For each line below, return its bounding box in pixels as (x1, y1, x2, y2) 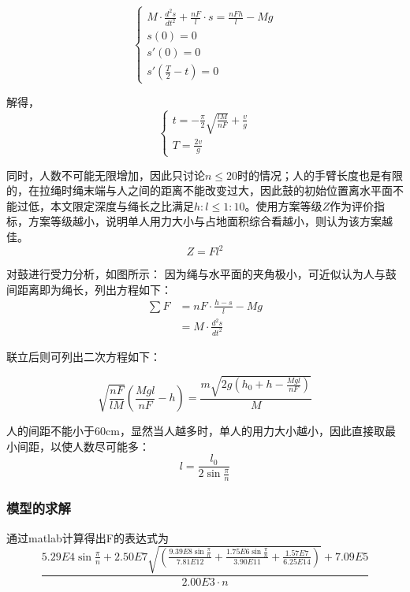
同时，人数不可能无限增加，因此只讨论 (6, 166, 205, 183)
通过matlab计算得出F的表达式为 (6, 529, 169, 545)
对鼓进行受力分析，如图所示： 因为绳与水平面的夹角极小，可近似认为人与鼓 (6, 266, 397, 282)
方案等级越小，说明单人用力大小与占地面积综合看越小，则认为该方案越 (28, 213, 393, 229)
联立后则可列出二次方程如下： (6, 348, 161, 364)
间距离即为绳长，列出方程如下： (6, 281, 172, 297)
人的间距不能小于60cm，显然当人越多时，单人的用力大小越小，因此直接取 (6, 423, 385, 439)
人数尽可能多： (72, 437, 150, 454)
